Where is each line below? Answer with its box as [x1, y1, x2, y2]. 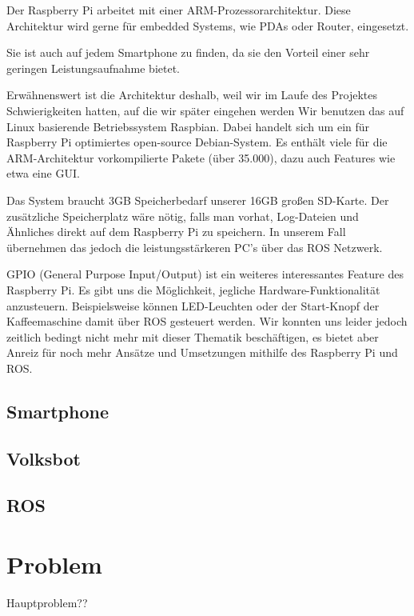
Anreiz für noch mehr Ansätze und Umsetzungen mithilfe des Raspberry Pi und [6, 344, 398, 361]
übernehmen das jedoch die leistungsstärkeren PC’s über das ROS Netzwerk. [6, 238, 383, 255]
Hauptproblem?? [6, 594, 88, 610]
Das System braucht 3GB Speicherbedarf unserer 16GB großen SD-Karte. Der [6, 191, 389, 208]
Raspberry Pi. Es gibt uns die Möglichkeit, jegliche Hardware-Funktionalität [6, 281, 380, 298]
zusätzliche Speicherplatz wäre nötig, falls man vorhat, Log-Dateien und [6, 207, 359, 224]
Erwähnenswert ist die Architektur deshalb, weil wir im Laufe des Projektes [6, 86, 377, 103]
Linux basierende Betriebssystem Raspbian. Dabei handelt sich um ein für [6, 118, 370, 134]
